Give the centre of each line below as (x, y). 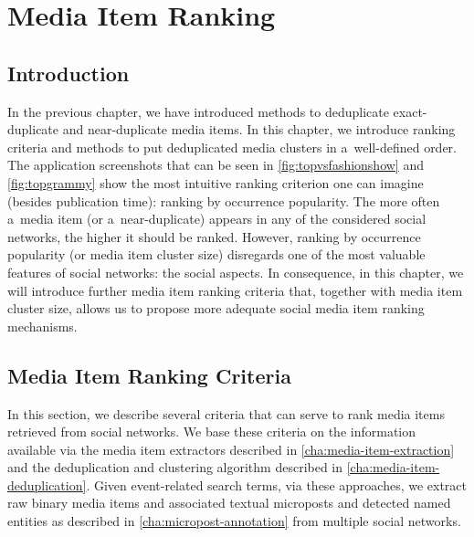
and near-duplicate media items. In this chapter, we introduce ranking (259, 129)
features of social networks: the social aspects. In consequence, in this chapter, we (236, 272)
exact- (410, 111)
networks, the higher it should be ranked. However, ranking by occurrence (214, 236)
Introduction (68, 73)
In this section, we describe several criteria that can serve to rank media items (226, 413)
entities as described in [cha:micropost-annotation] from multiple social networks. (234, 521)
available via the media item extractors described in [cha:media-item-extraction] (231, 449)
